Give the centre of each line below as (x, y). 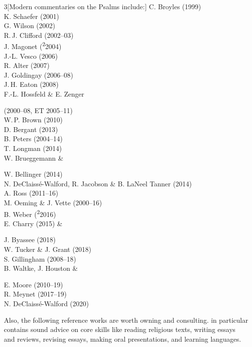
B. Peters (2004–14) (34, 139)
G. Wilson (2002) (30, 25)
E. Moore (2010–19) (34, 284)
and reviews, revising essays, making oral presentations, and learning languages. (123, 339)
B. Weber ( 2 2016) (30, 213)
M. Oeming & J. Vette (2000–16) (53, 202)
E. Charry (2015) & (33, 223)
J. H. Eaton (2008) (31, 84)
